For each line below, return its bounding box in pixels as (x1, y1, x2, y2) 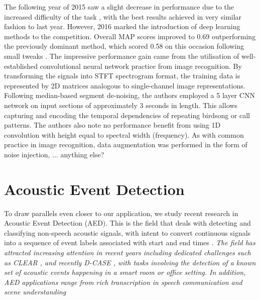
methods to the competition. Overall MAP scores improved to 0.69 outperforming (4, 31, 256, 41)
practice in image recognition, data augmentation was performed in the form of (4, 139, 247, 150)
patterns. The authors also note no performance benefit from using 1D (4, 120, 221, 130)
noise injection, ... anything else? (4, 149, 104, 159)
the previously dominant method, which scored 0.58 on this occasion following (4, 41, 244, 51)
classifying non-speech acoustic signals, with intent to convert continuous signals (4, 227, 251, 238)
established (4, 60, 38, 71)
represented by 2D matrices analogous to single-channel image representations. (4, 80, 245, 90)
